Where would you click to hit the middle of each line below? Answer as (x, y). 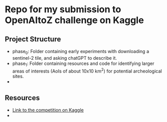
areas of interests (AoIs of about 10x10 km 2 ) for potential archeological (87, 70)
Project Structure (33, 39)
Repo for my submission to (63, 9)
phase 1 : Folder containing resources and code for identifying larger (83, 64)
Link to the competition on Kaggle (48, 110)
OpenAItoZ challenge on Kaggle (75, 20)
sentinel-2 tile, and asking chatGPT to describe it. (64, 58)
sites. (18, 76)
